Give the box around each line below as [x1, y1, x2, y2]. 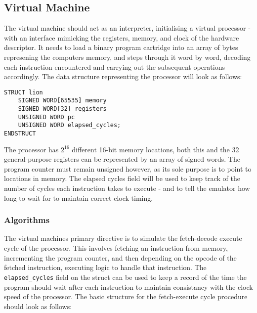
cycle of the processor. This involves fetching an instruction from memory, [4, 243, 228, 253]
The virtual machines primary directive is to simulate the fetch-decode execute [4, 233, 242, 243]
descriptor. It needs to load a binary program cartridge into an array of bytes [4, 42, 238, 52]
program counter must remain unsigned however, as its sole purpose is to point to [4, 163, 252, 174]
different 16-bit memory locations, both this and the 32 [72, 144, 239, 154]
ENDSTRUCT [4, 130, 36, 137]
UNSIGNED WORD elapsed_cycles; [18, 122, 121, 129]
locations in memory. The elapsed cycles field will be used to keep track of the [4, 173, 240, 183]
